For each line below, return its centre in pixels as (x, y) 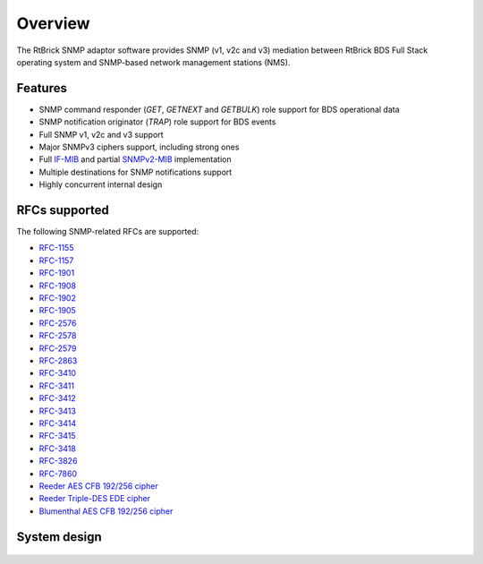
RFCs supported (63, 210)
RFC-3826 (58, 461)
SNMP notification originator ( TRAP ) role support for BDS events (157, 122)
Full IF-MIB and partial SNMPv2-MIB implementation (135, 159)
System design (59, 537)
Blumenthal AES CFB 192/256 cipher (106, 511)
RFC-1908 (57, 286)
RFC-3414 (57, 423)
